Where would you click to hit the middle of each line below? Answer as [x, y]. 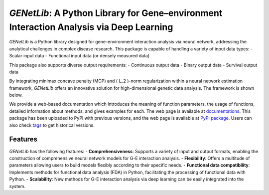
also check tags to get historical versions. [52, 125]
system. [17, 186]
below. [16, 95]
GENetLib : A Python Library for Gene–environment [116, 13]
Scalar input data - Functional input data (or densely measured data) [79, 56]
